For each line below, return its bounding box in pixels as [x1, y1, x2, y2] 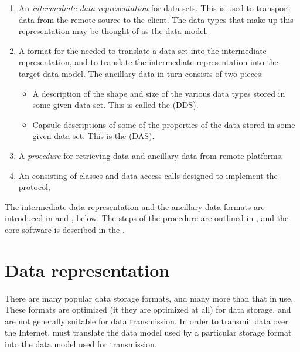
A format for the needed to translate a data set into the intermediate [18, 44, 267, 56]
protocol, [18, 181, 50, 193]
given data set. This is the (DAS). [32, 130, 155, 142]
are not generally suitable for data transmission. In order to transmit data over [5, 314, 288, 327]
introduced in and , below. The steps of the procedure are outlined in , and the [5, 212, 289, 224]
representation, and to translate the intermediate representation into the [18, 56, 278, 68]
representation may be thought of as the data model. [18, 25, 209, 37]
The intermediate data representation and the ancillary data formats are [5, 200, 265, 212]
